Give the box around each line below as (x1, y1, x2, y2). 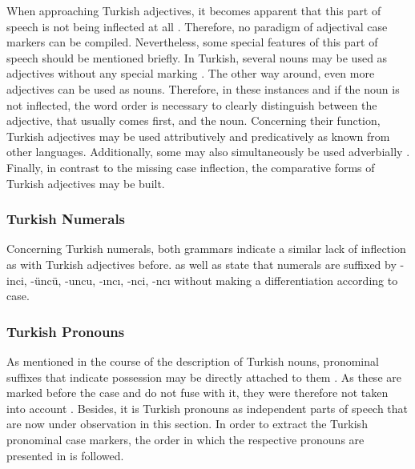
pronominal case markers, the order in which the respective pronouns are (6, 431, 365, 447)
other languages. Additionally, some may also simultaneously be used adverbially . (6, 143, 410, 160)
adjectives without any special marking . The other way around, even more (6, 65, 375, 82)
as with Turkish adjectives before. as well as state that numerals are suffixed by (6, 255, 397, 272)
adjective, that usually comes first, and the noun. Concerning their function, (6, 112, 381, 129)
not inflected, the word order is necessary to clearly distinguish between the (6, 96, 377, 113)
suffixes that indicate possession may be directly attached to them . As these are (6, 368, 401, 385)
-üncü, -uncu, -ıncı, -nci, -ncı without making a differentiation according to (30, 271, 398, 288)
